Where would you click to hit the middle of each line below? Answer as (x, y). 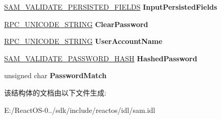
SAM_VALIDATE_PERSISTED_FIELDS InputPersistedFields (111, 7)
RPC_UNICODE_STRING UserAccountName (83, 41)
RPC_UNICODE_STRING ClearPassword (76, 24)
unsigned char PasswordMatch (56, 75)
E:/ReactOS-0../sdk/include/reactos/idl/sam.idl (80, 110)
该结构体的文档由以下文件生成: (55, 92)
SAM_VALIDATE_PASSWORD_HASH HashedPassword (101, 58)
